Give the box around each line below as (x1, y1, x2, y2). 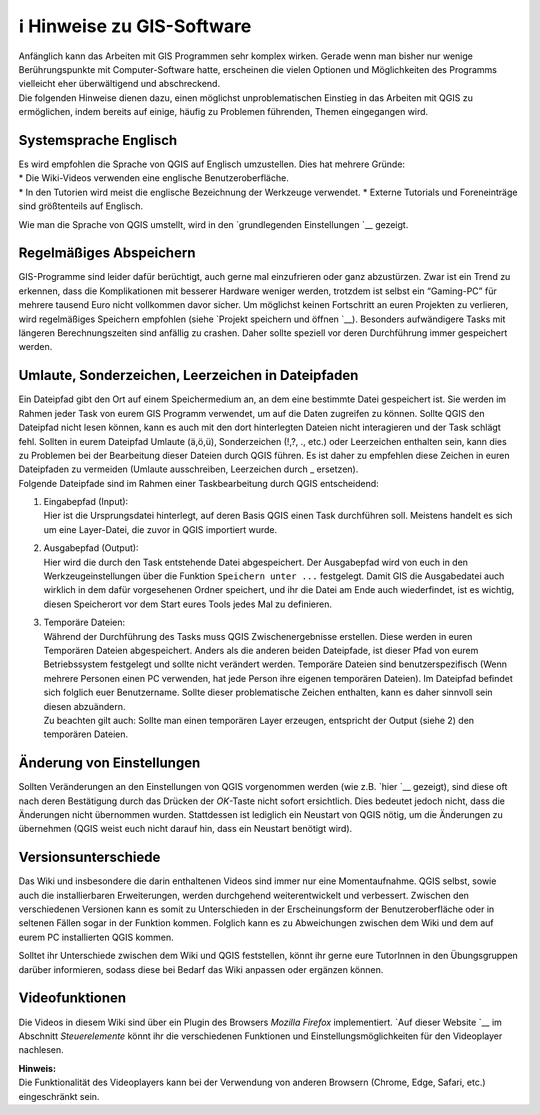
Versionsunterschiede (18, 849, 161, 866)
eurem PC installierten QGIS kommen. (18, 931, 174, 943)
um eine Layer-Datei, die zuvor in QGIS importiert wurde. (43, 523, 278, 535)
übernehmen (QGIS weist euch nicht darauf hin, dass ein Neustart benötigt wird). (18, 823, 353, 835)
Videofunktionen (18, 990, 127, 1007)
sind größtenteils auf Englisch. (18, 200, 144, 212)
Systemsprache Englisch (18, 131, 178, 149)
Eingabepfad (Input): (43, 496, 129, 508)
